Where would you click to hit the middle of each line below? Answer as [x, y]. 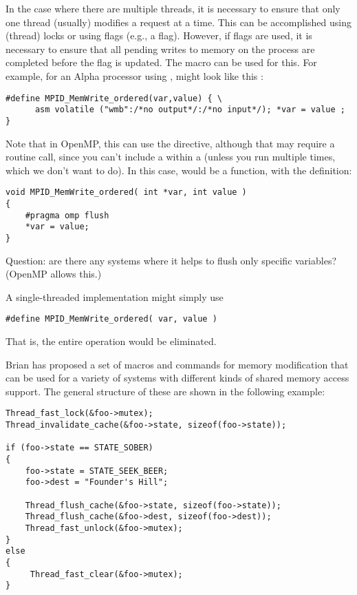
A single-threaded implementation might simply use [115, 296]
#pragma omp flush [67, 215]
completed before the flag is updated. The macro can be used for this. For [161, 62]
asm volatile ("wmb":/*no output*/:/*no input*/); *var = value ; [190, 110]
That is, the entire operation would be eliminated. [111, 341]
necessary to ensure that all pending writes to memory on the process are [160, 49]
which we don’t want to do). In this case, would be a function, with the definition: [179, 170]
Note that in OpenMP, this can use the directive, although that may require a [170, 143]
